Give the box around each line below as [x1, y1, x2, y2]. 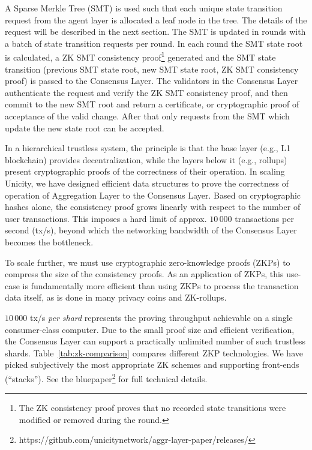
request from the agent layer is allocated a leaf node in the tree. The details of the [5, 13, 307, 26]
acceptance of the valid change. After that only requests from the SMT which [5, 110, 290, 122]
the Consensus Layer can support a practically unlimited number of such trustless [5, 335, 306, 347]
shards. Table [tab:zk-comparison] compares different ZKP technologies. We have [5, 346, 303, 359]
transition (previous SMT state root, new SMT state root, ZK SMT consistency [5, 62, 299, 75]
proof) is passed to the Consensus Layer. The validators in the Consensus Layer [5, 74, 298, 87]
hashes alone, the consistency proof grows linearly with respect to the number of [5, 200, 301, 213]
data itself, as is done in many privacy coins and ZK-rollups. [5, 291, 227, 304]
